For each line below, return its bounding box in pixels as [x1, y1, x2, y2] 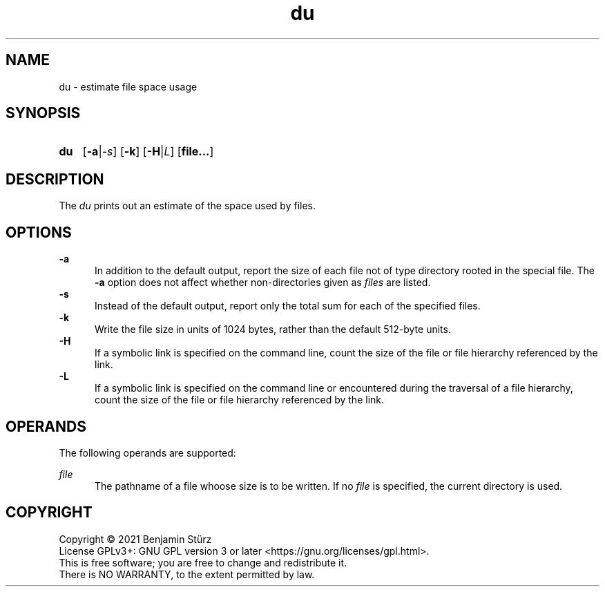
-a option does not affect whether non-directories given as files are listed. [95, 276, 431, 289]
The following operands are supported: [59, 446, 236, 459]
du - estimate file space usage [59, 80, 198, 93]
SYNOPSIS [6, 104, 81, 122]
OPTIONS [6, 223, 72, 241]
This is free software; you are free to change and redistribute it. [59, 556, 347, 569]
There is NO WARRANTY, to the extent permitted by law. [59, 568, 315, 580]
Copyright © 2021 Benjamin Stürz [59, 533, 212, 545]
